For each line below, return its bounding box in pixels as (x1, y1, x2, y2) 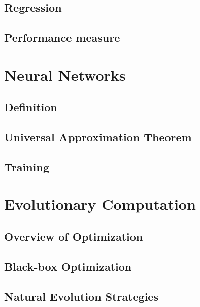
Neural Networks (4, 64, 126, 85)
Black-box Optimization (4, 258, 132, 274)
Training (4, 159, 49, 174)
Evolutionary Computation (4, 194, 196, 214)
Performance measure (4, 29, 120, 45)
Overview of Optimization (4, 229, 143, 244)
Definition (4, 99, 57, 115)
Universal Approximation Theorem (4, 129, 192, 145)
